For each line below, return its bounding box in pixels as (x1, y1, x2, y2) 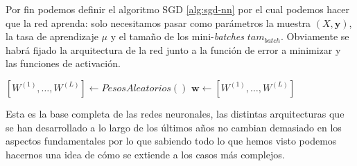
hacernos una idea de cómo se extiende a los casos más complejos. (6, 147, 285, 161)
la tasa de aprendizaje (6, 29, 98, 44)
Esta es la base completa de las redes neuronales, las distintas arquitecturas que (6, 106, 345, 120)
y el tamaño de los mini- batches (110, 29, 244, 44)
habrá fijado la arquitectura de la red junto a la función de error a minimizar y (6, 42, 341, 57)
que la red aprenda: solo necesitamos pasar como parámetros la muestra (6, 15, 311, 30)
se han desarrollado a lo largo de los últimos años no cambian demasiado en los (6, 120, 342, 134)
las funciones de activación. (6, 56, 121, 71)
